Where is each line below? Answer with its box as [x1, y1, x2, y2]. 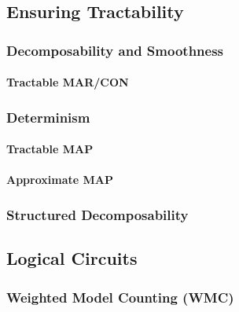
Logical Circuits [6, 246, 138, 270]
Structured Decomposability [6, 204, 189, 224]
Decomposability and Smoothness [6, 40, 224, 60]
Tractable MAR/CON [6, 74, 129, 90]
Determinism [6, 107, 90, 127]
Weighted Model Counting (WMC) [6, 287, 234, 306]
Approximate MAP [6, 171, 113, 188]
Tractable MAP [6, 141, 94, 157]
